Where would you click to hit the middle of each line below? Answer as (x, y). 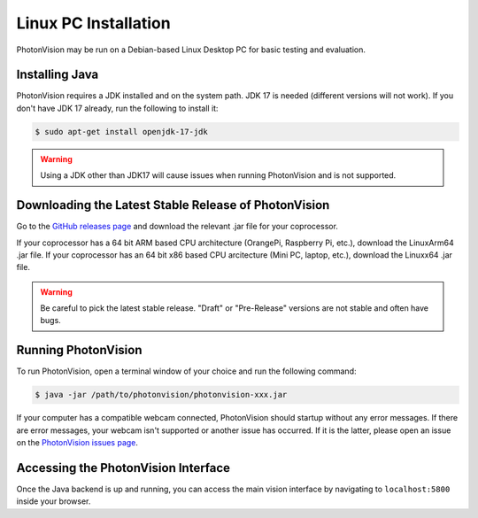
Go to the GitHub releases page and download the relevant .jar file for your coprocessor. (177, 227)
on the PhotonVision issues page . (77, 443)
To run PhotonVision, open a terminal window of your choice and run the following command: (186, 371)
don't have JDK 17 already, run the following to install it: (117, 108)
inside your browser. (54, 501)
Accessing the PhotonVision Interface (123, 468)
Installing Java (58, 75)
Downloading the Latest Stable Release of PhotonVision (173, 205)
